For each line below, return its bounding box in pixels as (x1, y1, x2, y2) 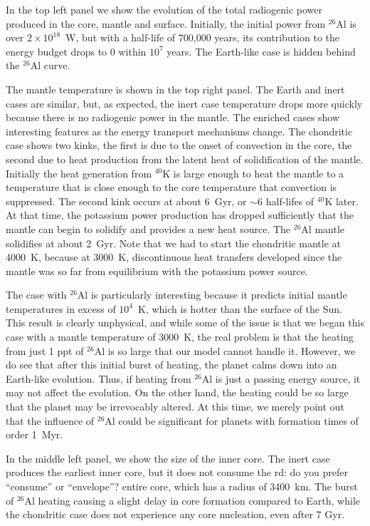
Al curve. (30, 58, 70, 73)
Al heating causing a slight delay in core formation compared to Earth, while (24, 493, 360, 507)
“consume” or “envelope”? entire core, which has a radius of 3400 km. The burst (6, 479, 358, 493)
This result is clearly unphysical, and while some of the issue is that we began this (6, 315, 364, 330)
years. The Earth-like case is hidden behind (166, 43, 356, 58)
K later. (324, 193, 359, 208)
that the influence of (6, 413, 95, 428)
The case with (6, 287, 67, 302)
